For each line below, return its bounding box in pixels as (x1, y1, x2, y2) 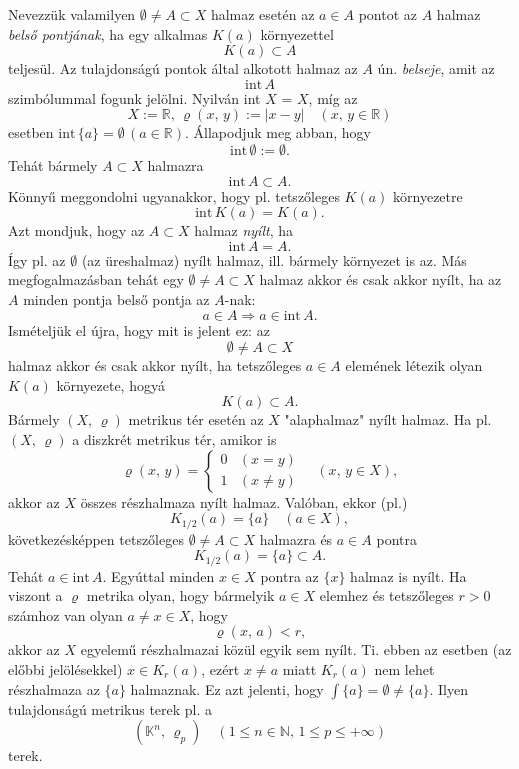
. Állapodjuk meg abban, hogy (185, 122, 371, 143)
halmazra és (259, 528, 333, 549)
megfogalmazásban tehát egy (8, 269, 184, 290)
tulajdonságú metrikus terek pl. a (8, 698, 213, 719)
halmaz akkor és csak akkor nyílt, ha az (259, 269, 502, 290)
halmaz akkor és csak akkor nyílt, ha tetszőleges (8, 355, 302, 376)
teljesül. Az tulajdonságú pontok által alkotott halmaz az (8, 58, 358, 79)
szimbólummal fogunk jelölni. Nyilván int (8, 87, 261, 108)
